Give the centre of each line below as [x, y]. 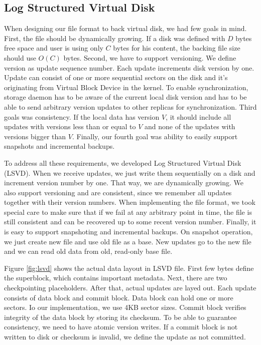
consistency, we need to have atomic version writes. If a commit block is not [121, 327]
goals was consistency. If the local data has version [82, 116]
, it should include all [199, 116]
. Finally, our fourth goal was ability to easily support [155, 136]
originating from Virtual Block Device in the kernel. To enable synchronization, [126, 87]
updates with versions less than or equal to [70, 126]
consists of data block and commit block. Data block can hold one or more [119, 297]
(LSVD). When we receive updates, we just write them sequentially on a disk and [130, 172]
